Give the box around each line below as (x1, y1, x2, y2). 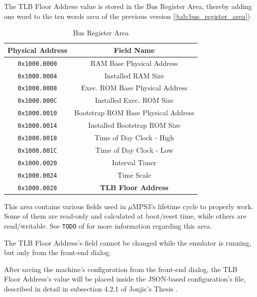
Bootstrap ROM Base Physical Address (74, 107, 195, 118)
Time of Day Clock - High (94, 132, 174, 143)
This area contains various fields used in (4, 201, 126, 211)
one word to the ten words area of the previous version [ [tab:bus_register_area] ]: (4, 10, 252, 21)
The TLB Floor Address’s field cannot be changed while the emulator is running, (4, 237, 252, 248)
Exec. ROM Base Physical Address (81, 82, 188, 93)
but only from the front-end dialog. (4, 247, 111, 258)
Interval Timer (112, 157, 157, 167)
